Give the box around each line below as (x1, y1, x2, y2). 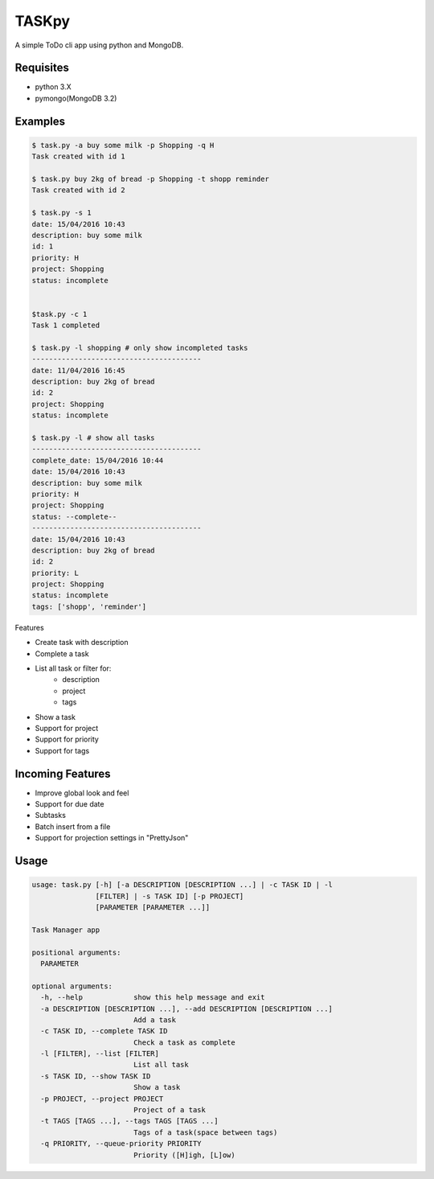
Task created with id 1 (31, 152, 126, 161)
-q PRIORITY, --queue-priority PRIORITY (40, 1139, 202, 1148)
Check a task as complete (133, 1037, 236, 1047)
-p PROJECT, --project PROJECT (40, 1094, 164, 1103)
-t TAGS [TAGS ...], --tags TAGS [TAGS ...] (40, 1116, 219, 1126)
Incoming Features (14, 766, 112, 780)
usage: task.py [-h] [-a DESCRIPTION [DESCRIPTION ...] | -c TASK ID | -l (31, 881, 334, 889)
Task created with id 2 (31, 186, 126, 195)
